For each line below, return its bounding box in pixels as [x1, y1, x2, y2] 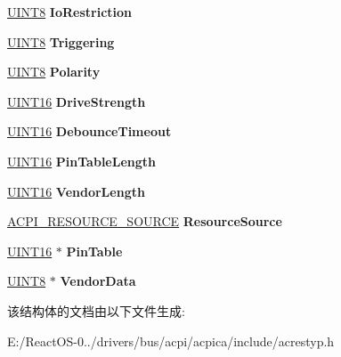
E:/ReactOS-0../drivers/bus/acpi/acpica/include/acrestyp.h [7, 331, 335, 350]
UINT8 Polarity [7, 62, 101, 81]
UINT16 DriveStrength [7, 92, 146, 110]
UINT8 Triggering [7, 32, 115, 51]
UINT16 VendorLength [7, 182, 145, 200]
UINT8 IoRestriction [7, 3, 133, 20]
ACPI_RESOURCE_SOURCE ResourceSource [7, 212, 282, 231]
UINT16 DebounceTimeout [7, 122, 172, 141]
